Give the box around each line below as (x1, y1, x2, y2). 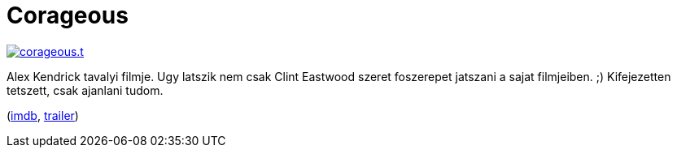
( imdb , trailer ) (7, 108, 79, 122)
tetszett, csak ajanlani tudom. (7, 83, 164, 97)
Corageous (7, 2, 129, 29)
